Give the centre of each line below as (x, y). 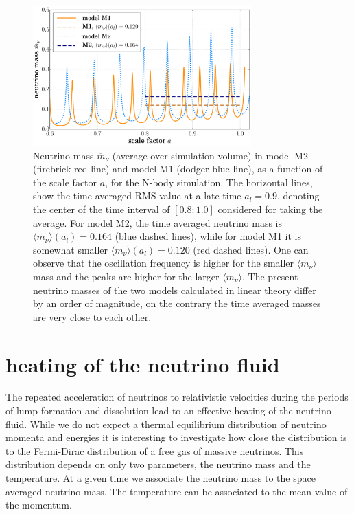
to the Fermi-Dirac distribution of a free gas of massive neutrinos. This (155, 450)
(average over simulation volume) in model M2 (210, 155)
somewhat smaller (71, 249)
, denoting (298, 195)
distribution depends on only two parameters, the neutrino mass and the (158, 464)
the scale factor (65, 182)
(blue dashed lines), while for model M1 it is (208, 236)
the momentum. (39, 505)
